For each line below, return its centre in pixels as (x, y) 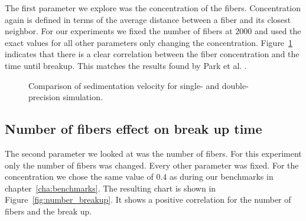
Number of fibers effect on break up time (134, 129)
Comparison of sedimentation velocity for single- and (124, 85)
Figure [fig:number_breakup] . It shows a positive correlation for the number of (148, 199)
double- (235, 85)
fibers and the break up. (48, 211)
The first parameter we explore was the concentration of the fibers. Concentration (153, 8)
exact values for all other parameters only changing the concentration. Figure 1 (149, 42)
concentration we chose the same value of (79, 177)
